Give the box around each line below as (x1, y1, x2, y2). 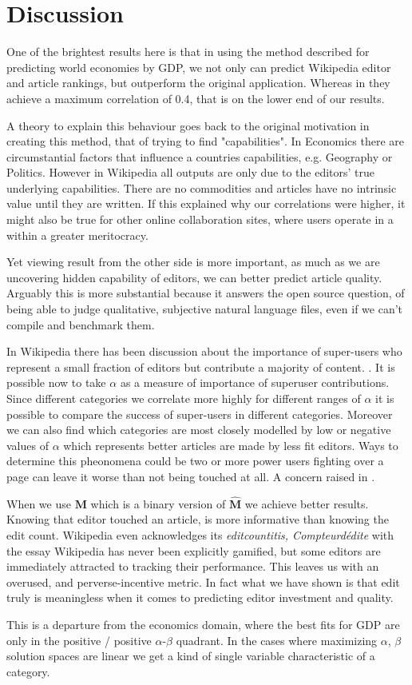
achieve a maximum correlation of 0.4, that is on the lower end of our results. (6, 90, 385, 106)
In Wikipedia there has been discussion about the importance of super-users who (6, 343, 402, 360)
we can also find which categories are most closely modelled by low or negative (6, 421, 391, 438)
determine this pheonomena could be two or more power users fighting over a (6, 452, 384, 469)
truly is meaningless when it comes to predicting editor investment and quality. (6, 589, 394, 606)
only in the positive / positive (6, 631, 152, 648)
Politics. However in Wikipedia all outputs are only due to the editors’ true (6, 164, 375, 181)
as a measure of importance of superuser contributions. (120, 374, 390, 391)
